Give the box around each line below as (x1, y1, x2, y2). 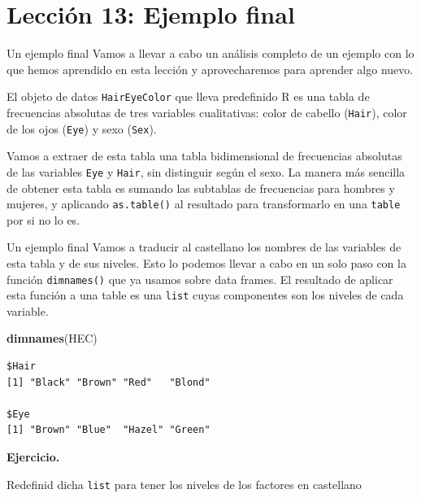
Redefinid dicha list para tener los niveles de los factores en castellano (7, 475, 362, 492)
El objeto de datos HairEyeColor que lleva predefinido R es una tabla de (7, 88, 370, 105)
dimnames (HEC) (7, 330, 98, 347)
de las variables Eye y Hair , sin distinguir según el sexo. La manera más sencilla (7, 163, 406, 180)
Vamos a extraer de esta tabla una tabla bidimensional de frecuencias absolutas (7, 147, 402, 164)
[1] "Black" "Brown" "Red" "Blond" (7, 376, 210, 388)
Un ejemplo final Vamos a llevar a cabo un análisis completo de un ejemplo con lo (7, 45, 414, 62)
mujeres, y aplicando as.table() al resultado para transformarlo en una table (7, 195, 401, 212)
